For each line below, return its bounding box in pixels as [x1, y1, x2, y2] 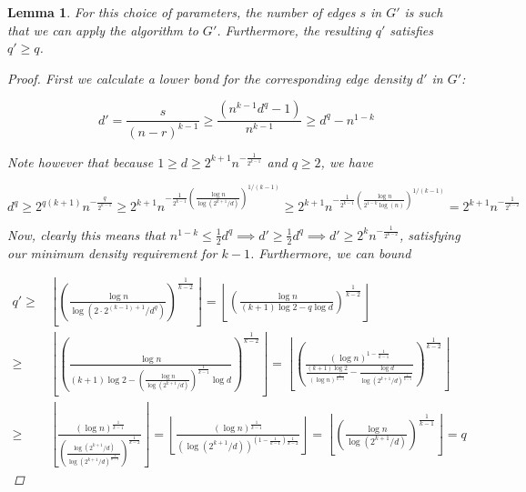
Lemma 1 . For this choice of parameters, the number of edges [7, 3, 356, 21]
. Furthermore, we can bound [249, 243, 411, 262]
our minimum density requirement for [7, 243, 217, 262]
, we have [320, 152, 373, 171]
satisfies [389, 20, 433, 39]
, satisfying [400, 225, 460, 244]
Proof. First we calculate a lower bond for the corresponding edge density [7, 68, 412, 87]
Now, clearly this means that [7, 225, 166, 244]
